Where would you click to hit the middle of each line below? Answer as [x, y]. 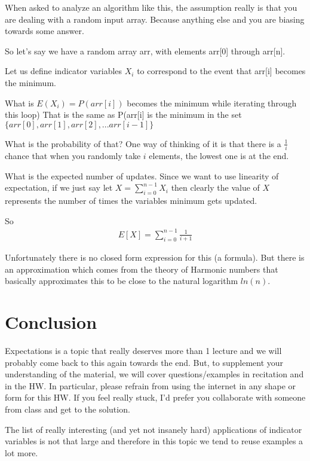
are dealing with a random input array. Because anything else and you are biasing [155, 19]
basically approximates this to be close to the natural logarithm [122, 281]
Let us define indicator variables [64, 71]
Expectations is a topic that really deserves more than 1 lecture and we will [143, 350]
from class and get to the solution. [67, 409]
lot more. [22, 452]
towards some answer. [44, 31]
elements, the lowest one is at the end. [219, 156]
